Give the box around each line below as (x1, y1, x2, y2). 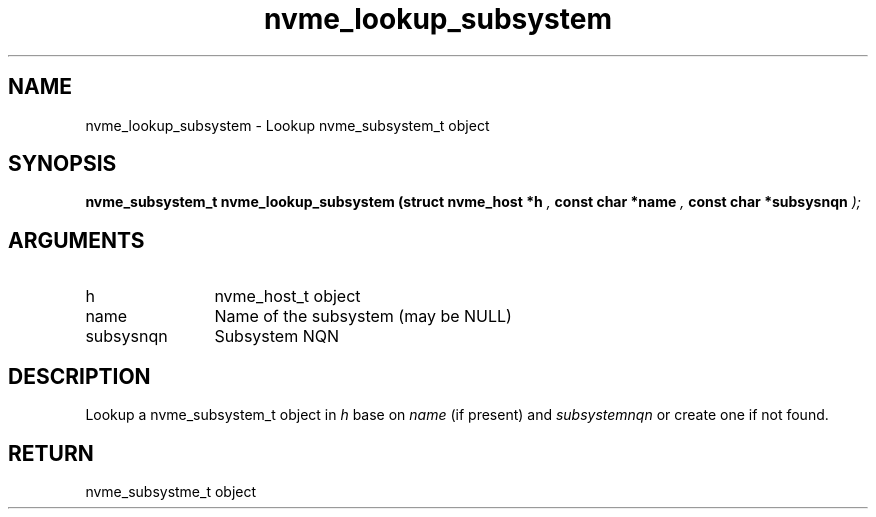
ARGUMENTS (8, 227, 145, 253)
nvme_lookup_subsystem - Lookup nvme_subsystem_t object (85, 116, 490, 134)
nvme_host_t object (214, 286, 361, 307)
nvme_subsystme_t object (85, 482, 257, 500)
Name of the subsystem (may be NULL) (214, 306, 512, 327)
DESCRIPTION (8, 363, 151, 389)
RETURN (8, 440, 94, 466)
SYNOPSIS (8, 151, 117, 177)
